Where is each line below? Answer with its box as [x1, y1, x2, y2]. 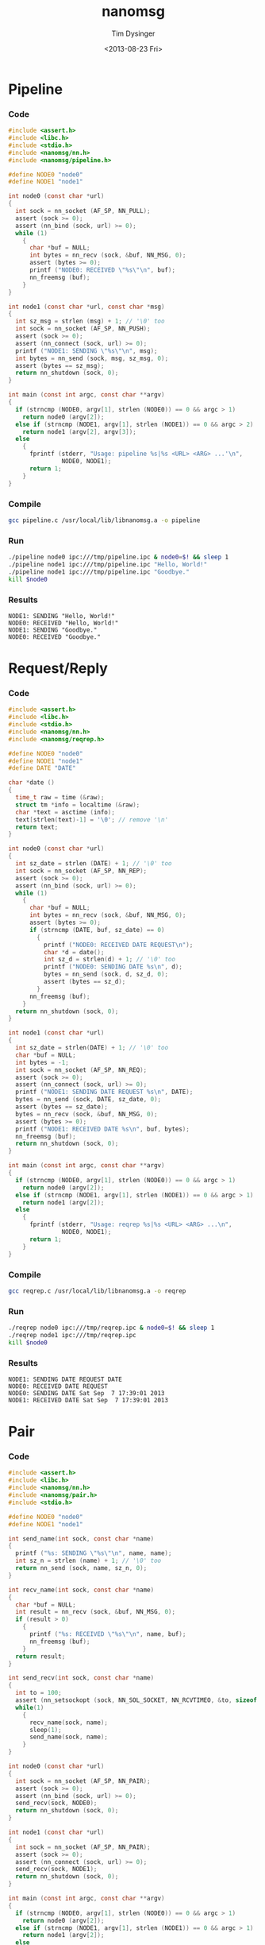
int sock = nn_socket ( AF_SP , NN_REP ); [15, 867, 148, 875]
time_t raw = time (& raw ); [15, 794, 105, 802]
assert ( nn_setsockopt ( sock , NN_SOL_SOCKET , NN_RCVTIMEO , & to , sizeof [15, 1696, 258, 1704]
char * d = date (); [43, 948, 105, 956]
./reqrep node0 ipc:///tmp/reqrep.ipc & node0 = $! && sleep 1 [8, 1324, 215, 1332]
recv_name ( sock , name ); [29, 1719, 109, 1727]
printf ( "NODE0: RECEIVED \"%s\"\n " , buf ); [29, 266, 176, 274]
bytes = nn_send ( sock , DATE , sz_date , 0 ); [15, 1096, 161, 1104]
